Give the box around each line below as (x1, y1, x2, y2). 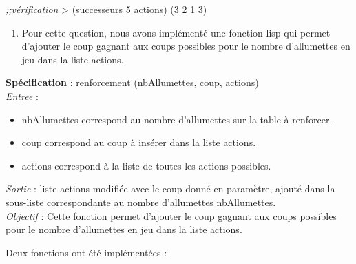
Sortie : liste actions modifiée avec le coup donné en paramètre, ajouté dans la (6, 181, 335, 196)
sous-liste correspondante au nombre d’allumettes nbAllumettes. (6, 194, 276, 209)
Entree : (6, 88, 39, 103)
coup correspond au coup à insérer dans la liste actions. (21, 135, 256, 150)
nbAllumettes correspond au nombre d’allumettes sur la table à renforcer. (21, 112, 333, 126)
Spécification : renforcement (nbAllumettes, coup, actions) (6, 75, 259, 90)
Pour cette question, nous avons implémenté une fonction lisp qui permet (21, 25, 331, 39)
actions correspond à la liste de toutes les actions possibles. (21, 158, 271, 172)
